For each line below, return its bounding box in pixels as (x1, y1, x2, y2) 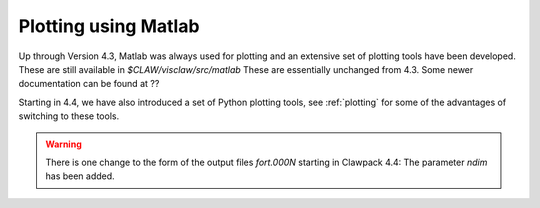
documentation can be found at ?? (18, 78, 160, 90)
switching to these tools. (18, 110, 120, 122)
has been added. (45, 170, 115, 182)
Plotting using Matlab (18, 15, 200, 37)
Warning (45, 138, 82, 150)
